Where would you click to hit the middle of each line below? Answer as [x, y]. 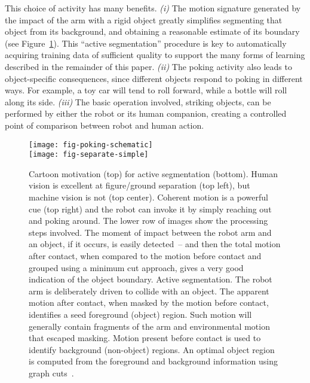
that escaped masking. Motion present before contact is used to [145, 338]
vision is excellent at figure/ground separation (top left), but [139, 185]
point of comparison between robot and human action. [105, 125]
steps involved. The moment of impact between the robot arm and [150, 232]
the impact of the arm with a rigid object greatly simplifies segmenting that [144, 19]
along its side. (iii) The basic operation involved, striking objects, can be [138, 101]
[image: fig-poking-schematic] [91, 145]
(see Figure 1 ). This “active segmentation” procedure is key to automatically [146, 43]
